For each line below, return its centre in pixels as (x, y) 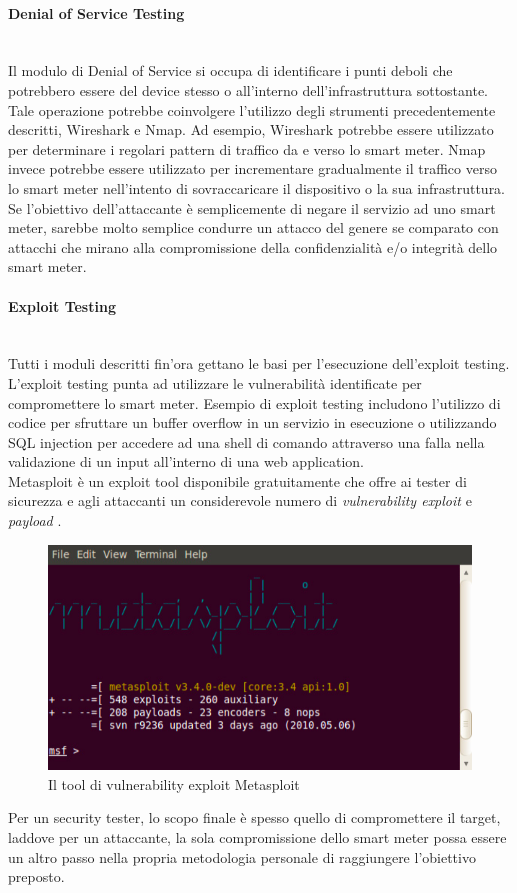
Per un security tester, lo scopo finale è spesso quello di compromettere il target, (254, 817)
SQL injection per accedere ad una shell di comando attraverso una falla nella (246, 441)
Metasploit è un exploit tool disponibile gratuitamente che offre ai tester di (237, 480)
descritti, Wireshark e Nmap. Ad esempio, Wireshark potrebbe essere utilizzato (251, 129)
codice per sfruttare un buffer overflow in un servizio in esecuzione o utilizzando (252, 422)
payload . (35, 520)
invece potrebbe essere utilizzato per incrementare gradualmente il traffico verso (252, 168)
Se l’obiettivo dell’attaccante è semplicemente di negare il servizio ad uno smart (252, 207)
